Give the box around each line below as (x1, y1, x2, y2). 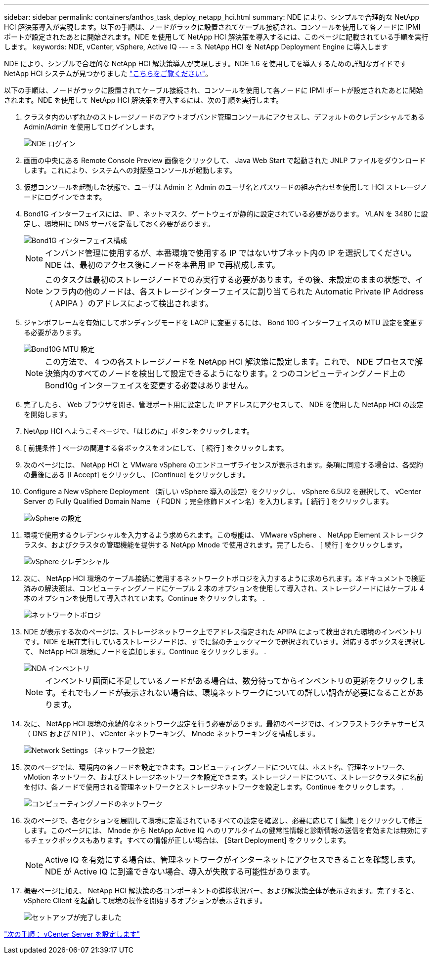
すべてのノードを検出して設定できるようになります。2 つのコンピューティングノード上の (77, 369, 405, 378)
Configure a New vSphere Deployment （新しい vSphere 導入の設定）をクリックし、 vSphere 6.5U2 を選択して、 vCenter (24, 487, 421, 496)
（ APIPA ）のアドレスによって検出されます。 (45, 298, 213, 308)
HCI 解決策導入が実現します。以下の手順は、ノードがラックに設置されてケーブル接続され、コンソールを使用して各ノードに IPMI (4, 23, 421, 31)
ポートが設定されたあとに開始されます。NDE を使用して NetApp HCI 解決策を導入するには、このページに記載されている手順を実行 (4, 33, 429, 41)
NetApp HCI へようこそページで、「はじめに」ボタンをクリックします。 (24, 427, 254, 435)
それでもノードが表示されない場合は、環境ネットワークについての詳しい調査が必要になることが (60, 688, 416, 698)
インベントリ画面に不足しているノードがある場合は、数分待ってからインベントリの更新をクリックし (45, 676, 416, 686)
